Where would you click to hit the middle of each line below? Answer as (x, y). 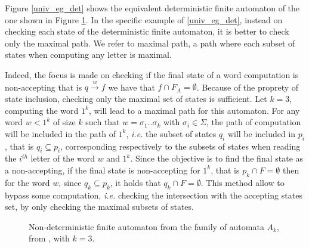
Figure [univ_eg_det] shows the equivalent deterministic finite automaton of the (152, 8)
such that (103, 122)
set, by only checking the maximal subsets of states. (99, 207)
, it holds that (135, 182)
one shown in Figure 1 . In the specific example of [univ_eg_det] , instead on (144, 19)
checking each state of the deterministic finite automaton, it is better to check (147, 31)
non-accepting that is (44, 87)
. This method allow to (242, 182)
